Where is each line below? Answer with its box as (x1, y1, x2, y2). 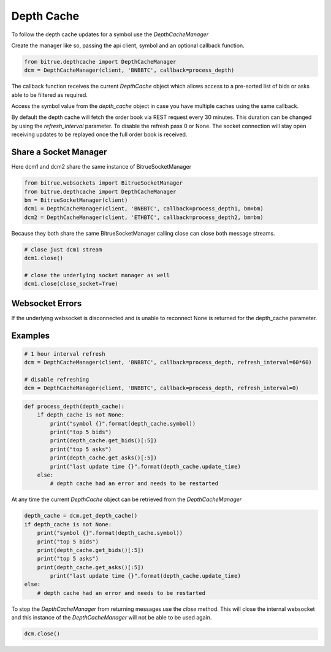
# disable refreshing (24, 376, 89, 383)
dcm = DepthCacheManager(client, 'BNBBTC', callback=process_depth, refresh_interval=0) (24, 385, 300, 392)
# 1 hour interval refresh (24, 350, 105, 357)
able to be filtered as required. (11, 91, 88, 98)
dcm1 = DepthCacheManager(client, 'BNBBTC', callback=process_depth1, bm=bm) (24, 205, 264, 212)
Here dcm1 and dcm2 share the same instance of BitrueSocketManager (11, 163, 192, 171)
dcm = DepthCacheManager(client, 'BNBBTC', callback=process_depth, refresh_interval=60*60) (24, 359, 312, 366)
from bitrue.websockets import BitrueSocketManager (24, 180, 183, 186)
